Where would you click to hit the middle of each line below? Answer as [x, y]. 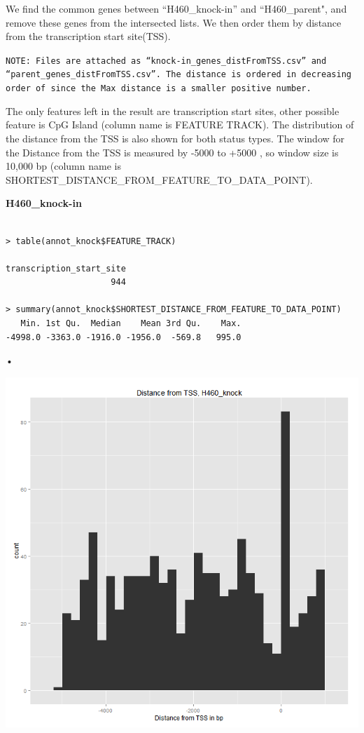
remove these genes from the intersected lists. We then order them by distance [174, 22]
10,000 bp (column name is [63, 166]
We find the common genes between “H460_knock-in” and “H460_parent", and [176, 8]
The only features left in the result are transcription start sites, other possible [173, 110]
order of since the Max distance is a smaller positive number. [159, 89]
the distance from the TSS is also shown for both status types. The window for [175, 138]
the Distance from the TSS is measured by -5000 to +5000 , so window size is [172, 152]
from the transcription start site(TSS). [88, 36]
